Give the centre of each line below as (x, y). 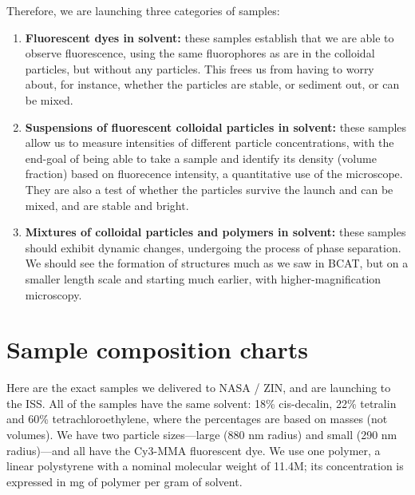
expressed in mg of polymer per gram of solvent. (125, 481)
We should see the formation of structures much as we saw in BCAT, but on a (217, 263)
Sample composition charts (158, 349)
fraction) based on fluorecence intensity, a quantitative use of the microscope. (214, 174)
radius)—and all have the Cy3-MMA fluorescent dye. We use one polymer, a (194, 450)
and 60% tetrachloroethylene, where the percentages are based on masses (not (197, 419)
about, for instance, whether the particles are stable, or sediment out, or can (212, 84)
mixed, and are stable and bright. (107, 205)
